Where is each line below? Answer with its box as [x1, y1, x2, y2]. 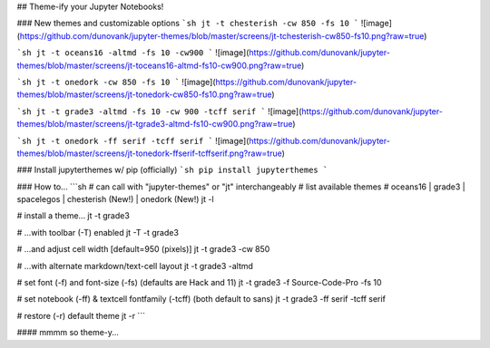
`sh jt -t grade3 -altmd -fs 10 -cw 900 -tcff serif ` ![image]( [16, 105, 302, 117]
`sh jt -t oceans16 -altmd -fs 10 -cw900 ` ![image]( [16, 47, 250, 58]
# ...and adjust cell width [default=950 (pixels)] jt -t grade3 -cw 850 [16, 244, 270, 255]
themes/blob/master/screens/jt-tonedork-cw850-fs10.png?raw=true [16, 89, 272, 100]
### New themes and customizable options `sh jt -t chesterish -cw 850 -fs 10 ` [16, 18, 359, 29]
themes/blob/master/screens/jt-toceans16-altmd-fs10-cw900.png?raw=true [16, 60, 302, 71]
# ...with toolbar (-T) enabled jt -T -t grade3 [16, 227, 179, 237]
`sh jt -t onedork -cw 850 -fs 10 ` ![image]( [16, 76, 217, 87]
